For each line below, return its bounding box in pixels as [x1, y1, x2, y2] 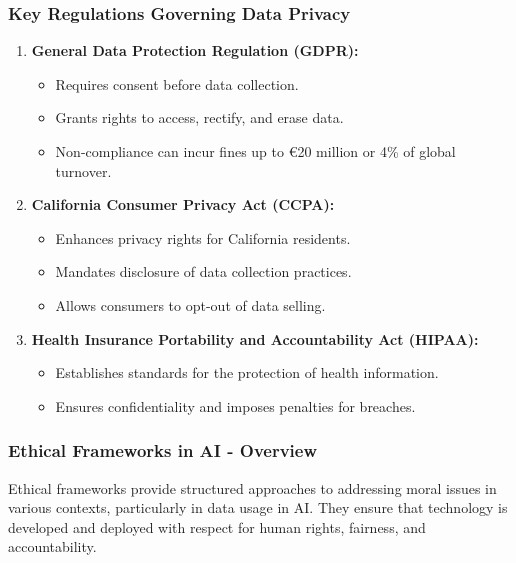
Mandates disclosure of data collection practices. [55, 261, 352, 282]
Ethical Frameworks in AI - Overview [8, 438, 318, 463]
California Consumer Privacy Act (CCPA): [31, 194, 335, 215]
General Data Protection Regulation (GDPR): [31, 40, 359, 61]
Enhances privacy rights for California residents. [55, 227, 351, 248]
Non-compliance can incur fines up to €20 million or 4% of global [55, 141, 456, 161]
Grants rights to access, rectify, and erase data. [55, 107, 344, 128]
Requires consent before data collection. [55, 73, 299, 94]
